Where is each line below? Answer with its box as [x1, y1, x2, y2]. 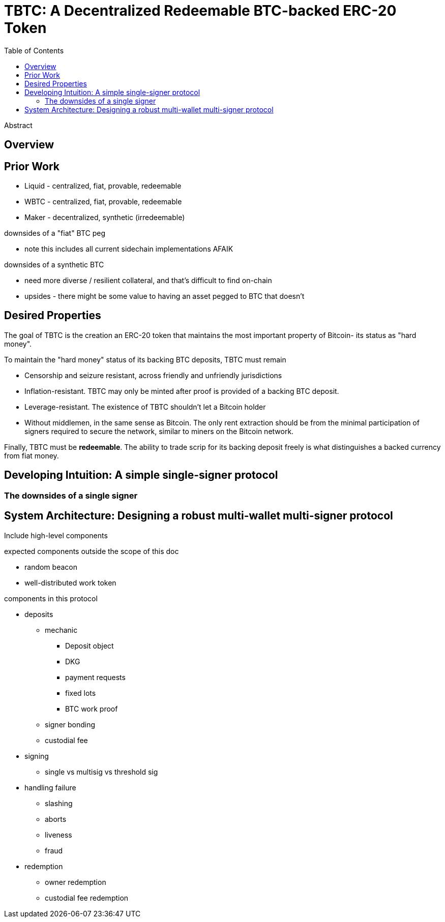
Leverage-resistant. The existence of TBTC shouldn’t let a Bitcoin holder [24, 402, 266, 411]
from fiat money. [4, 451, 59, 460]
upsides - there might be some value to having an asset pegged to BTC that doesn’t [24, 292, 305, 301]
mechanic [45, 625, 78, 634]
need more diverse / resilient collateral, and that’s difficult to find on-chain [24, 276, 272, 285]
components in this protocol [4, 594, 98, 603]
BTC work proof [65, 704, 118, 713]
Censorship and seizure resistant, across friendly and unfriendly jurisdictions [24, 371, 282, 380]
